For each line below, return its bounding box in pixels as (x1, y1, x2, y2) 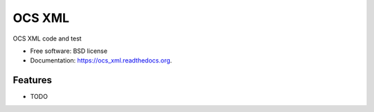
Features (12, 74, 52, 86)
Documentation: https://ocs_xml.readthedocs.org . (30, 56, 172, 65)
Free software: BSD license (30, 47, 107, 55)
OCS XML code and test (12, 34, 82, 43)
